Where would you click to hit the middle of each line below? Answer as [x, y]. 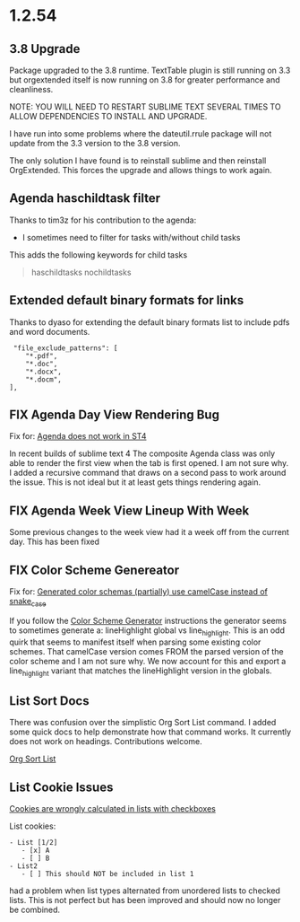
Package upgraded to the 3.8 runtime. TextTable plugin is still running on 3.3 [150, 70]
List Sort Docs [49, 701]
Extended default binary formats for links [127, 300]
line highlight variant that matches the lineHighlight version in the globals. [141, 672]
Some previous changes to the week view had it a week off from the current [149, 532]
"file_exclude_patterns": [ [65, 348]
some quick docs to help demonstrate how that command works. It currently [150, 732]
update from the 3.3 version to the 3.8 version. [95, 143]
